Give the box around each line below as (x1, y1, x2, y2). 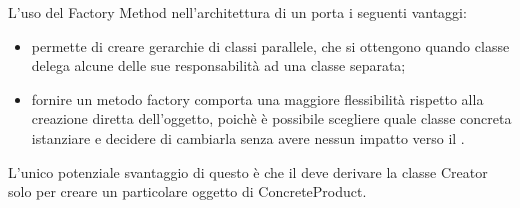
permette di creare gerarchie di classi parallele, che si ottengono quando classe (31, 35, 510, 56)
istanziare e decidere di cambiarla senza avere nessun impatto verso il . (31, 127, 465, 148)
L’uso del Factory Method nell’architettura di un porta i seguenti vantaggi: (8, 2, 467, 22)
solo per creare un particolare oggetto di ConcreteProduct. (8, 181, 367, 202)
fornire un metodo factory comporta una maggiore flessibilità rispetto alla (31, 88, 484, 109)
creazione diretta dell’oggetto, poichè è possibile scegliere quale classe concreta (31, 108, 512, 129)
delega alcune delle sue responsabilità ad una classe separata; (31, 55, 406, 76)
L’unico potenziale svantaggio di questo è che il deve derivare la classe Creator (8, 161, 488, 182)
